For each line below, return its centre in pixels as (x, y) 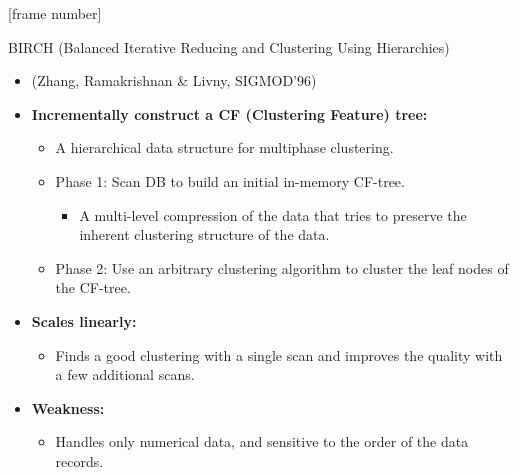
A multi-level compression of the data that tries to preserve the (273, 214)
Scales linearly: (84, 320)
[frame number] (55, 13)
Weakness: (68, 407)
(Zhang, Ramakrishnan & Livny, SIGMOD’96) (174, 80)
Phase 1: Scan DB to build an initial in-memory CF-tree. (230, 180)
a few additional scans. (125, 374)
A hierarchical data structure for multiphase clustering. (224, 147)
